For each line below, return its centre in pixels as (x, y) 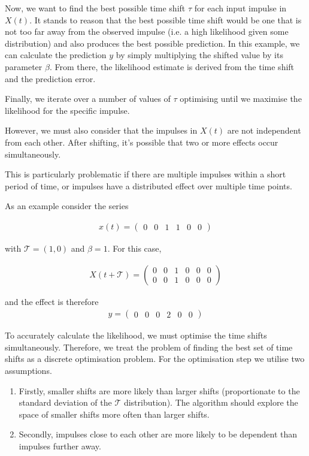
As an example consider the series (67, 206)
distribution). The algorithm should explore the (211, 402)
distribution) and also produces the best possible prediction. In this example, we (152, 43)
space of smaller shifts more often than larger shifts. (114, 414)
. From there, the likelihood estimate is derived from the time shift (172, 66)
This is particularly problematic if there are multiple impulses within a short (146, 174)
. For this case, (134, 248)
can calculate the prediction (56, 55)
